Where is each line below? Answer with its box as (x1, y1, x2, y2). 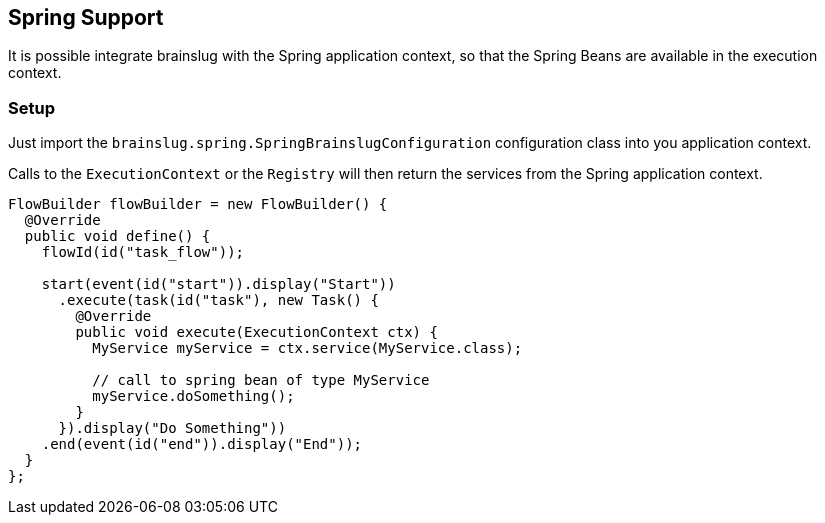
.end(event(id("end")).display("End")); (41, 436, 363, 453)
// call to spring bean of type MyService (92, 372, 430, 389)
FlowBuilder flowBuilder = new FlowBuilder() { (8, 196, 388, 213)
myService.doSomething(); (92, 388, 295, 405)
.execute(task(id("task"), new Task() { (58, 292, 379, 309)
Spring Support (8, 5, 164, 30)
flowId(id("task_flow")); (41, 244, 245, 261)
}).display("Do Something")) (58, 420, 287, 437)
